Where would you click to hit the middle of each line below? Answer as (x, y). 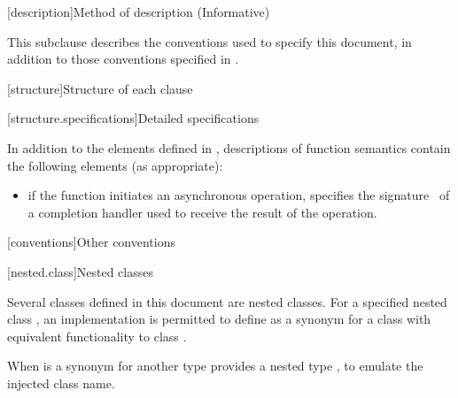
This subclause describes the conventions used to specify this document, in (210, 41)
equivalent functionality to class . (97, 336)
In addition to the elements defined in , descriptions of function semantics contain (229, 147)
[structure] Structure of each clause (100, 88)
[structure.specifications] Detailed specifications (133, 118)
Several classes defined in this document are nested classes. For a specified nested (227, 301)
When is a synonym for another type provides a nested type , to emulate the (215, 366)
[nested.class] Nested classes (80, 271)
